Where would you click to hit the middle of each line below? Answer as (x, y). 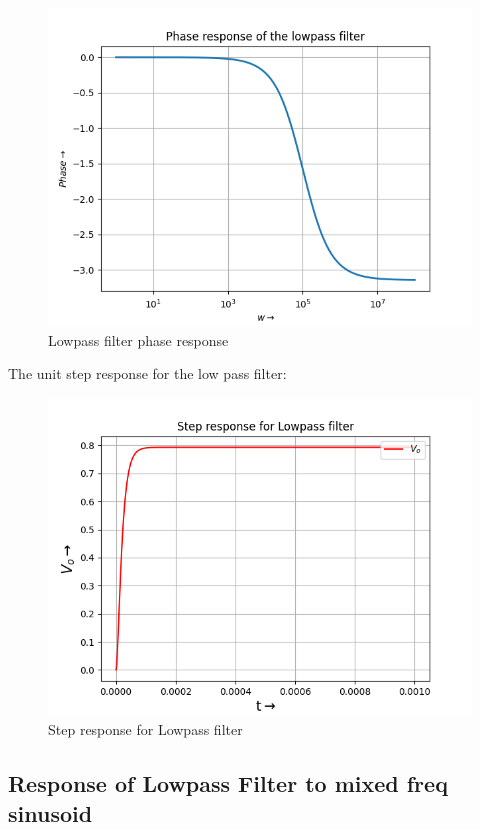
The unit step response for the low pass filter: (147, 373)
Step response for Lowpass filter (145, 729)
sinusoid (50, 812)
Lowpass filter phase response (138, 339)
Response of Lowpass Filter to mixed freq (228, 783)
